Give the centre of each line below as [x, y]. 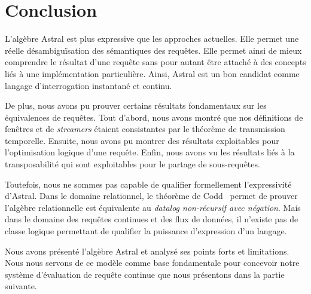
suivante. [21, 286]
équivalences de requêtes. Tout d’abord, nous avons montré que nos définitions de [154, 117]
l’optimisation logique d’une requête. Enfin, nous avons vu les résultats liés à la [150, 152]
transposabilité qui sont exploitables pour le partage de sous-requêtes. [132, 164]
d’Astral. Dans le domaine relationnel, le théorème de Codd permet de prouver [151, 196]
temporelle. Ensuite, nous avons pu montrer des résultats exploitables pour [142, 140]
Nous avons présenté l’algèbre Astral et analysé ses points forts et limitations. [147, 251]
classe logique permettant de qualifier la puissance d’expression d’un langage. [146, 231]
